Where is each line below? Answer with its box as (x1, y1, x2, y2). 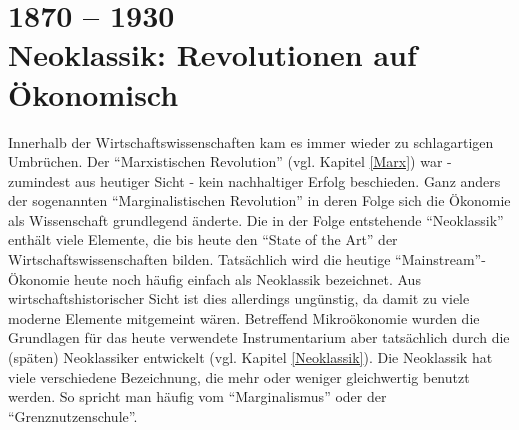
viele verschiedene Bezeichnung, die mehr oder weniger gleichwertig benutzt (8, 366, 470, 387)
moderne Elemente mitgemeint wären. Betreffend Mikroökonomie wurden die (8, 307, 480, 328)
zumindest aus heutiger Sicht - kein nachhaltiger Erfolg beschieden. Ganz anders (8, 170, 501, 191)
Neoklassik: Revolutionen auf (8, 34, 417, 75)
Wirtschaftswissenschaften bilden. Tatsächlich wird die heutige (8, 249, 391, 270)
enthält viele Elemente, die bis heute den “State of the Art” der (8, 229, 398, 250)
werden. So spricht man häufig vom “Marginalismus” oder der (8, 386, 387, 407)
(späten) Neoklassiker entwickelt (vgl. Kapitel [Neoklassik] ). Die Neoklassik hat (8, 347, 493, 368)
